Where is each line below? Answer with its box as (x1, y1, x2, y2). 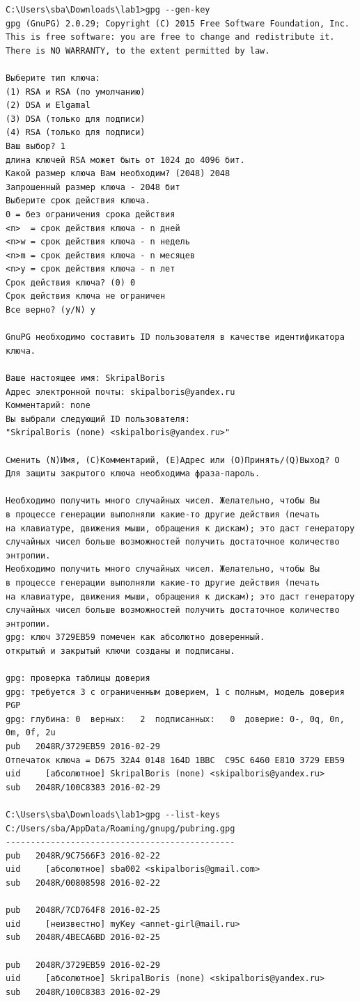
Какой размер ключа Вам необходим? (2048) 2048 (6, 169, 230, 179)
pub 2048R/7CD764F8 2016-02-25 (6, 905, 160, 916)
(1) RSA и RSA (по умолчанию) (6, 86, 146, 97)
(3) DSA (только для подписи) (6, 113, 146, 124)
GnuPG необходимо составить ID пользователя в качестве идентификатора (6, 332, 345, 343)
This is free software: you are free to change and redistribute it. (6, 32, 335, 42)
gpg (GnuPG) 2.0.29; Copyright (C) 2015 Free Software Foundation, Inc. (6, 18, 350, 29)
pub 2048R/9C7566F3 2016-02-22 (6, 850, 160, 861)
